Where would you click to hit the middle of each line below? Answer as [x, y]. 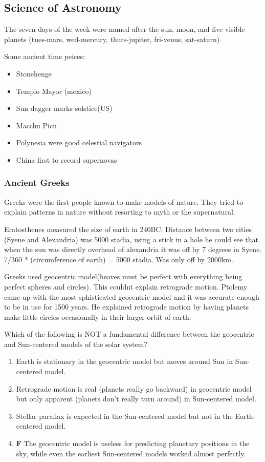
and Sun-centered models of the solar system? [76, 344]
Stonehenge [34, 73]
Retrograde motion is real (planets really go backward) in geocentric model [134, 388]
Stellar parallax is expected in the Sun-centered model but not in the [124, 416]
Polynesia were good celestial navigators [79, 142]
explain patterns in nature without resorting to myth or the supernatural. [120, 212]
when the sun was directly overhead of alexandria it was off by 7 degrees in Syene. [133, 249]
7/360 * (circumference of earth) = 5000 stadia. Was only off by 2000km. [119, 259]
